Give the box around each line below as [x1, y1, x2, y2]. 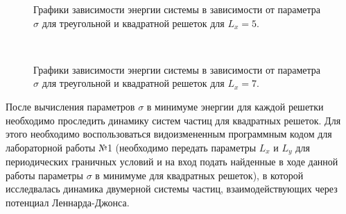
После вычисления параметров [6, 99, 135, 113]
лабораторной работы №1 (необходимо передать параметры [6, 140, 257, 154]
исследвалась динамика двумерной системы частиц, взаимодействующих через [6, 181, 338, 196]
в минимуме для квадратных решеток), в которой [95, 167, 304, 182]
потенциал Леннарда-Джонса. [6, 195, 130, 209]
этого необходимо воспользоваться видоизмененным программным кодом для [6, 126, 332, 141]
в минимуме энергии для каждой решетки [146, 99, 324, 113]
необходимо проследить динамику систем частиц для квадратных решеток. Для [6, 113, 341, 127]
